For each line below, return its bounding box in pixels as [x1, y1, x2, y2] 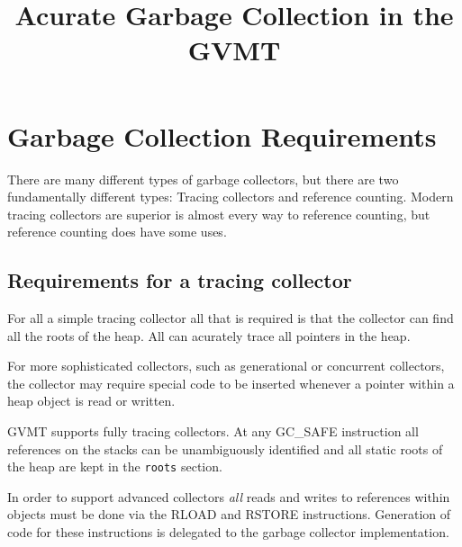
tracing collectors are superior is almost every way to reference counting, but [7, 204, 430, 223]
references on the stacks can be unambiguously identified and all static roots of [7, 439, 443, 458]
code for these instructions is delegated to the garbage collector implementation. [7, 523, 449, 542]
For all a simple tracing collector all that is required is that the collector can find [7, 309, 454, 327]
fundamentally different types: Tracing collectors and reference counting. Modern [7, 187, 454, 206]
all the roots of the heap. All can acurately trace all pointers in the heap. [7, 326, 411, 345]
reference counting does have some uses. [7, 222, 227, 241]
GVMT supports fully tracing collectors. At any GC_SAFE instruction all [7, 422, 419, 441]
